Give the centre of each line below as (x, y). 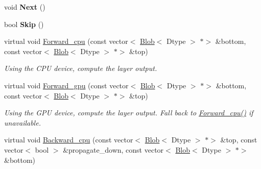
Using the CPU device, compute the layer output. (81, 68)
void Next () (25, 7)
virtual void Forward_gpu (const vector (66, 85)
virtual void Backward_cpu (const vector (69, 140)
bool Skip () (24, 24)
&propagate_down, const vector (113, 149)
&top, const (239, 140)
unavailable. (22, 122)
